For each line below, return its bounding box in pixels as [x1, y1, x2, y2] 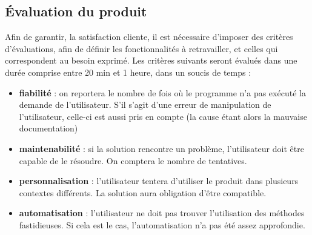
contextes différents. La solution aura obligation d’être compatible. [19, 186, 267, 199]
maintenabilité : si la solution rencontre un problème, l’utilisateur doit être [19, 142, 304, 154]
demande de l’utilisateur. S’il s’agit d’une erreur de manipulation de [19, 98, 271, 111]
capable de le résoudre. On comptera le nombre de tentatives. [19, 154, 247, 167]
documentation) [19, 122, 78, 134]
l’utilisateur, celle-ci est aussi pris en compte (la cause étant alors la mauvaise [19, 110, 307, 122]
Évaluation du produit [5, 2, 147, 21]
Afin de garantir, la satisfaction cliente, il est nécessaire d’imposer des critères [5, 30, 293, 43]
